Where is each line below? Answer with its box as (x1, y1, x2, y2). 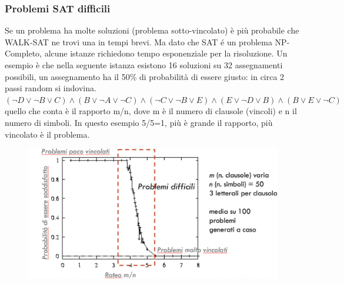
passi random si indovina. (5, 82, 96, 94)
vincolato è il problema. (5, 128, 90, 140)
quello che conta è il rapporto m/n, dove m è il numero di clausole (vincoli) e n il (5, 105, 297, 117)
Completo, (5, 47, 42, 59)
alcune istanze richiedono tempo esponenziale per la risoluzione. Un (44, 47, 288, 59)
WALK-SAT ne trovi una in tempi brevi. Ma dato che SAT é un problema (5, 35, 272, 48)
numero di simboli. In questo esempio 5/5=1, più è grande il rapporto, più (5, 116, 273, 128)
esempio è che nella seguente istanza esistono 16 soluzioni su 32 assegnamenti (5, 59, 283, 71)
